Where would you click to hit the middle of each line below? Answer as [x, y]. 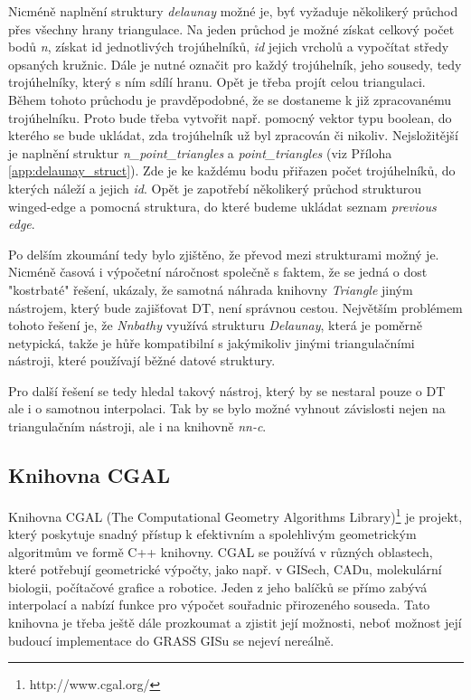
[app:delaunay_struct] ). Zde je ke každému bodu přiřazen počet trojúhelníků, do [232, 170]
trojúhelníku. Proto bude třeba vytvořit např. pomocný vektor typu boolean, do [230, 117]
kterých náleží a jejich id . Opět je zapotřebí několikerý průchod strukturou [215, 188]
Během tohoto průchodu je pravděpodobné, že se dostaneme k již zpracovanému [230, 99]
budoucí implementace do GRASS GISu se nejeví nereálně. [171, 640]
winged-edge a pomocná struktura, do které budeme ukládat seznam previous [222, 206]
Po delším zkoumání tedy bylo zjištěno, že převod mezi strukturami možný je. [224, 254]
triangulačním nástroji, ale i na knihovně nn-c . [137, 426]
